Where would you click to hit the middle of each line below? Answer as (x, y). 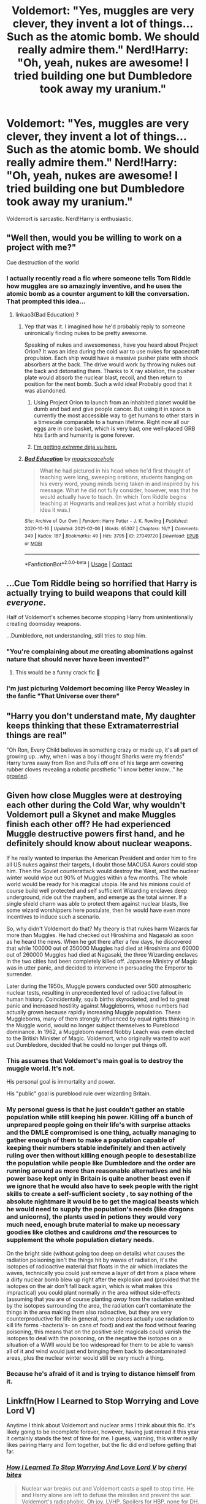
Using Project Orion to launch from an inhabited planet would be (115, 403)
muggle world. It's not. (41, 1068)
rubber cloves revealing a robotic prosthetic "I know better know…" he (95, 769)
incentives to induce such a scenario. (54, 916)
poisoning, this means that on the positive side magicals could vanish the (99, 1332)
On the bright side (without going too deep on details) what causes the (96, 1253)
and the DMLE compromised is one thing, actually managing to (101, 1133)
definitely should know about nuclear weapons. (99, 843)
